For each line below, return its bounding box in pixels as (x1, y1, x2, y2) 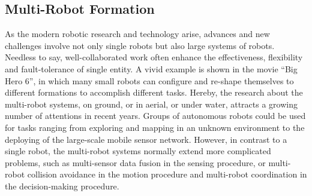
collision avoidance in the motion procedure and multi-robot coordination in (27, 168, 307, 180)
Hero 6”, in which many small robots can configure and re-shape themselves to (5, 74, 294, 87)
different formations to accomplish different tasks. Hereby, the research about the (5, 86, 303, 99)
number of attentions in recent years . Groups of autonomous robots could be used (5, 109, 306, 122)
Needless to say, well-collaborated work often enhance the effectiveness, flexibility (5, 51, 303, 63)
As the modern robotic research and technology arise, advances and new (5, 27, 270, 40)
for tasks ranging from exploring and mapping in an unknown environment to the (5, 121, 305, 133)
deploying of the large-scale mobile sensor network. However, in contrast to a (5, 133, 287, 145)
